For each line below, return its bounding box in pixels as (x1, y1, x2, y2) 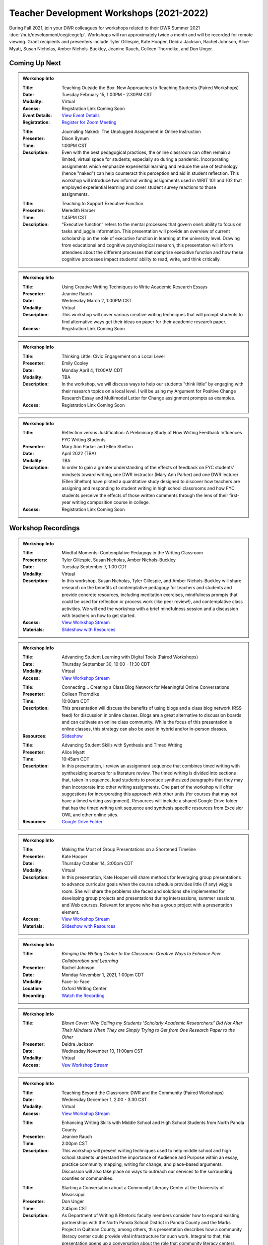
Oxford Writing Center (62, 986, 107, 992)
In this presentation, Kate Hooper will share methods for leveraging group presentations (62, 874, 241, 880)
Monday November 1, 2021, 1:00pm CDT (62, 972, 144, 978)
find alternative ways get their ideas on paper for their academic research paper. (62, 319, 227, 325)
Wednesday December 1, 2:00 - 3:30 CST (62, 1096, 147, 1103)
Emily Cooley (62, 360, 89, 366)
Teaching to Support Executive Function (62, 200, 143, 206)
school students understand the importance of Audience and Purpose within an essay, (62, 1154, 239, 1160)
